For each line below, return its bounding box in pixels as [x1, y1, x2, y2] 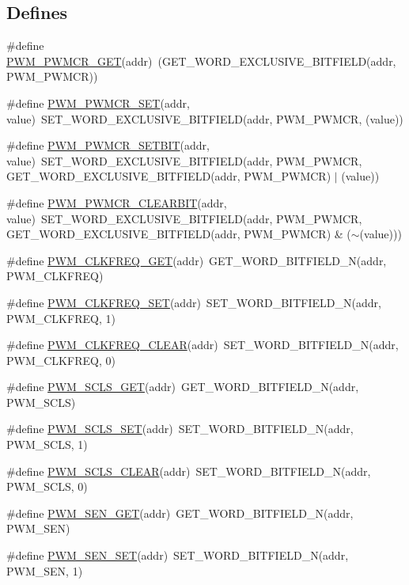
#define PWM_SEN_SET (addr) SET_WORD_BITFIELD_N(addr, [6, 547, 349, 564]
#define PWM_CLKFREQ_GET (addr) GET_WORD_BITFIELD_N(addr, [6, 252, 387, 268]
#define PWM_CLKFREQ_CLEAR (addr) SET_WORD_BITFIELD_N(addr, [6, 336, 399, 353]
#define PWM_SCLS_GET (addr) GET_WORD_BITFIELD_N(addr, [6, 378, 359, 395]
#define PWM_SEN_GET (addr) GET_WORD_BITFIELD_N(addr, [6, 504, 354, 521]
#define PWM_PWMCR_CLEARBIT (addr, [6, 194, 227, 211]
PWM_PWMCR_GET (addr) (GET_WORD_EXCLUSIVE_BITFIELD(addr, [6, 52, 396, 69]
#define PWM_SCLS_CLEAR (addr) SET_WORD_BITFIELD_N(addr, [6, 462, 371, 479]
